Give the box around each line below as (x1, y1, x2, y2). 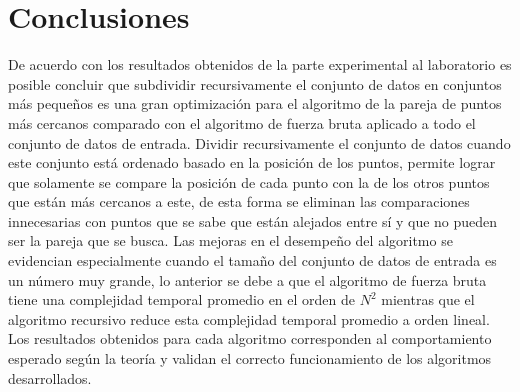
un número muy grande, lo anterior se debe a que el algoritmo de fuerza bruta (8, 269, 487, 290)
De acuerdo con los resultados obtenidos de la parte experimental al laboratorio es (8, 54, 512, 75)
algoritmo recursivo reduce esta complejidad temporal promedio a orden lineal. (8, 308, 490, 329)
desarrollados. (8, 367, 92, 388)
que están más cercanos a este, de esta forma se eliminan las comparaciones (8, 191, 470, 212)
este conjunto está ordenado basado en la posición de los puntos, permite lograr (8, 152, 496, 173)
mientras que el (381, 289, 475, 310)
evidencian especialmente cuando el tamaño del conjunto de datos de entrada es (8, 250, 497, 271)
